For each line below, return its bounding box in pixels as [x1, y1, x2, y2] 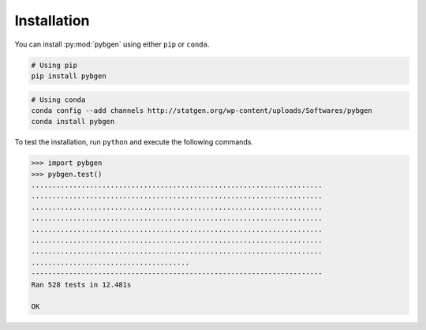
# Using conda [31, 95, 86, 104]
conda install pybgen [31, 117, 115, 126]
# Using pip [31, 60, 78, 69]
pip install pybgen [31, 71, 106, 81]
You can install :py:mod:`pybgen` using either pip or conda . [14, 39, 210, 49]
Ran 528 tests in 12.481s [31, 280, 132, 289]
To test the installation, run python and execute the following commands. [14, 137, 254, 147]
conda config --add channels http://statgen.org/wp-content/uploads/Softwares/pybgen [31, 106, 372, 114]
